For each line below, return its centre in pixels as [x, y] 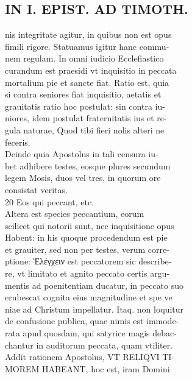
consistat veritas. [36, 189]
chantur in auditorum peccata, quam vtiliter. [89, 345]
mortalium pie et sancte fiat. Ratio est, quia [87, 82]
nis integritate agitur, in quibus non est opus [88, 34]
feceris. [18, 142]
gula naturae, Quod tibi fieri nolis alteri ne [85, 129]
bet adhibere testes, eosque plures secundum [88, 165]
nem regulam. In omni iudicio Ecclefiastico [84, 58]
